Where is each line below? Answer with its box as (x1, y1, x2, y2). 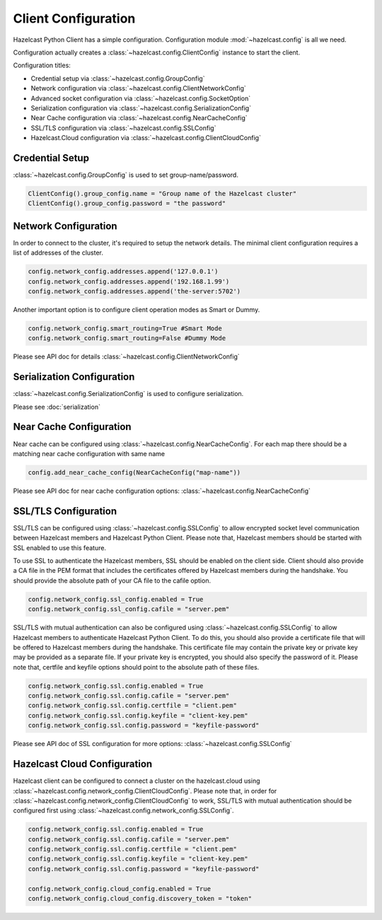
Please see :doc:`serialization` (13, 402, 100, 411)
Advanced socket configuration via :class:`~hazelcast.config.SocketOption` (30, 94, 251, 103)
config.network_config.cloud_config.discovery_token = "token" (28, 895, 253, 903)
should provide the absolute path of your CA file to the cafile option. (13, 576, 212, 585)
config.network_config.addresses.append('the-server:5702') (28, 287, 241, 295)
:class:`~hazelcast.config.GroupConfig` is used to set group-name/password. (13, 170, 238, 179)
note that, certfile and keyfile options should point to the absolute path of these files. (13, 663, 260, 671)
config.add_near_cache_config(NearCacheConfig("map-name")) (28, 468, 241, 477)
